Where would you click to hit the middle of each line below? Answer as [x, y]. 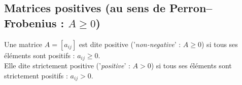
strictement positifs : [36, 75]
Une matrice [23, 44]
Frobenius [30, 23]
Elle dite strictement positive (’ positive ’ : [67, 66]
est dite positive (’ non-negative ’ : [130, 44]
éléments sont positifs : [40, 55]
